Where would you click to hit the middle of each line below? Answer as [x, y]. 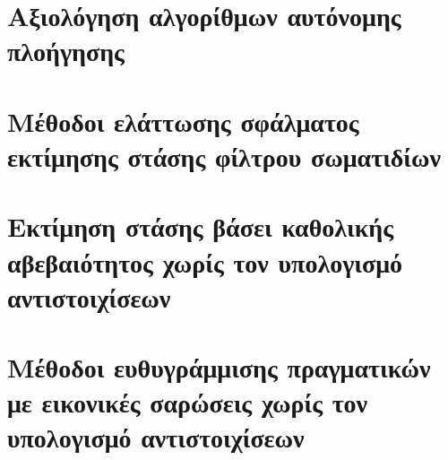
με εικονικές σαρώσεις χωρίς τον [188, 402]
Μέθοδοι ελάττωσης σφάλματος [183, 121]
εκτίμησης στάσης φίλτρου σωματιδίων [224, 156]
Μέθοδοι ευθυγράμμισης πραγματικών [219, 367]
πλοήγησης [66, 51]
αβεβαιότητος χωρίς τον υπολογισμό [205, 261]
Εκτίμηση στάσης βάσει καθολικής [201, 226]
